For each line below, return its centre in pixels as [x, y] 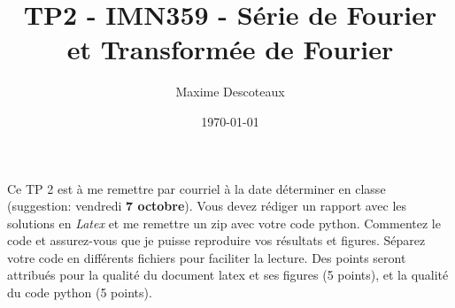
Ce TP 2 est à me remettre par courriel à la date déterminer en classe [197, 188]
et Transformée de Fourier [230, 49]
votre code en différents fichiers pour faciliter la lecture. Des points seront [207, 257]
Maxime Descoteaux [230, 92]
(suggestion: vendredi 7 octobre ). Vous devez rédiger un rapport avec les [207, 206]
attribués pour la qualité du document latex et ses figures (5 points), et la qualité [228, 275]
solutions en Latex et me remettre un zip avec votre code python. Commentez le [224, 223]
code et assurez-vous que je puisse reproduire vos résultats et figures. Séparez [216, 240]
